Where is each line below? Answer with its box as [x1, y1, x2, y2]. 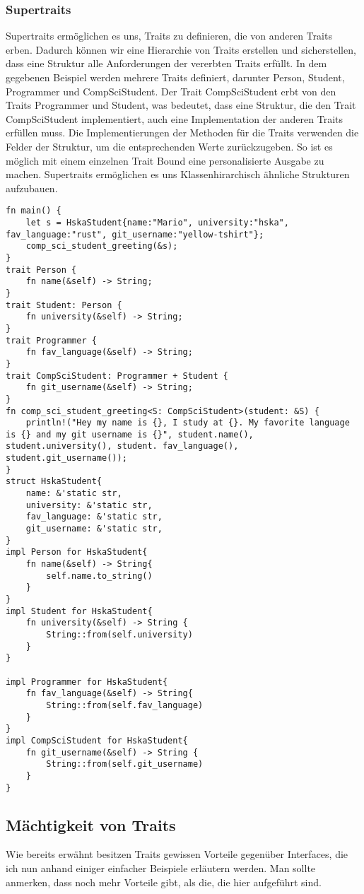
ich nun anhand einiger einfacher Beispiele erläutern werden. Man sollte [6, 860, 316, 875]
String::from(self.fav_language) [46, 700, 204, 710]
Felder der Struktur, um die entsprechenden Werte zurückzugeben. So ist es [6, 139, 333, 153]
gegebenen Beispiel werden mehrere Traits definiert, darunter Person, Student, [6, 70, 345, 84]
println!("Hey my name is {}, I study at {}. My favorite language [25, 418, 350, 428]
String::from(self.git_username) [46, 759, 204, 770]
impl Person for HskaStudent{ [6, 547, 148, 558]
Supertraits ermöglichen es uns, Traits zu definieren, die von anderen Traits [6, 28, 332, 43]
